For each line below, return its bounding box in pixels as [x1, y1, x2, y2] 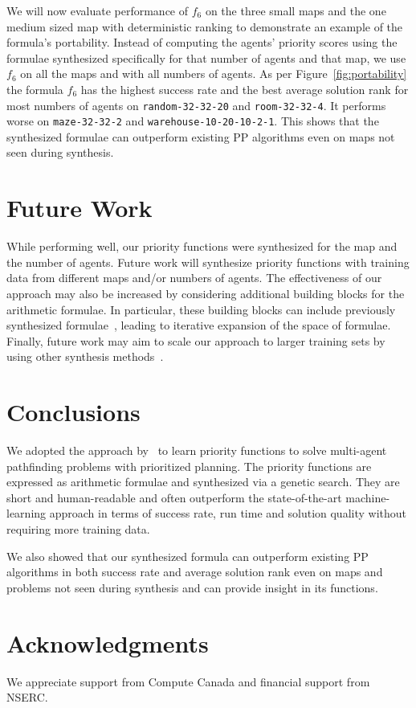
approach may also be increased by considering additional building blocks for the [6, 284, 405, 301]
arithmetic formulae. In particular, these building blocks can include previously [6, 301, 396, 317]
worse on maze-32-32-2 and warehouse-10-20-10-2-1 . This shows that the [6, 113, 379, 129]
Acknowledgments [6, 626, 209, 659]
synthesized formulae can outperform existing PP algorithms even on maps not [6, 128, 395, 145]
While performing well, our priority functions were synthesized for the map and [6, 238, 398, 255]
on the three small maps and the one [205, 2, 386, 18]
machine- [345, 489, 390, 505]
